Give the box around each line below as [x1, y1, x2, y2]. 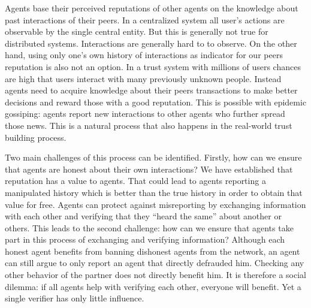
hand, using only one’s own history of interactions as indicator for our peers [5, 49, 283, 61]
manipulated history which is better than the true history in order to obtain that [5, 186, 303, 198]
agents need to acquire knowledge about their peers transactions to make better [5, 84, 298, 96]
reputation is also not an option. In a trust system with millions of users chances [5, 60, 301, 73]
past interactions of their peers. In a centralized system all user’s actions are [5, 13, 285, 26]
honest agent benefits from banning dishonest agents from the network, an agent [5, 244, 300, 257]
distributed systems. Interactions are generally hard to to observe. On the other [5, 37, 297, 49]
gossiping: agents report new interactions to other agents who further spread [5, 107, 285, 120]
